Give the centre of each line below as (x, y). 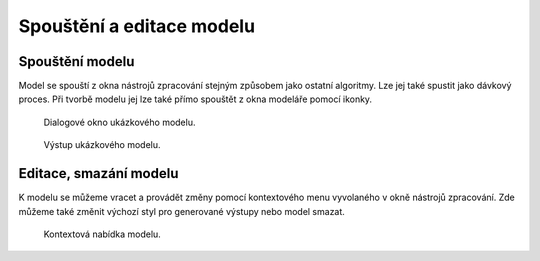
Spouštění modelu (76, 61)
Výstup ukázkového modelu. (102, 145)
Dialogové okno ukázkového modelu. (119, 122)
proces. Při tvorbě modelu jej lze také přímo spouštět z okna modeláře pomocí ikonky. (195, 99)
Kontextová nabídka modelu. (102, 234)
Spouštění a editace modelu (136, 26)
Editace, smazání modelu (98, 173)
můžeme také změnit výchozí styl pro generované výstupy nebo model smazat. (181, 211)
